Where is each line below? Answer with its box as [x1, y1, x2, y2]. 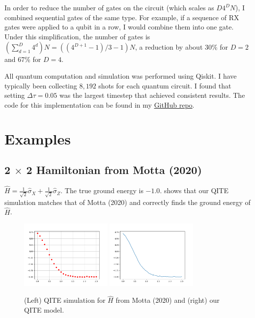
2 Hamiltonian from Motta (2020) [26, 162, 202, 177]
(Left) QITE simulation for [24, 295, 106, 305]
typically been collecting [4, 80, 77, 90]
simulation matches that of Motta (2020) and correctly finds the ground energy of [4, 197, 251, 207]
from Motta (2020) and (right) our [115, 295, 220, 305]
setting [4, 90, 25, 100]
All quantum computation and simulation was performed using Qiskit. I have [4, 70, 237, 81]
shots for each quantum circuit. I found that [98, 80, 231, 90]
